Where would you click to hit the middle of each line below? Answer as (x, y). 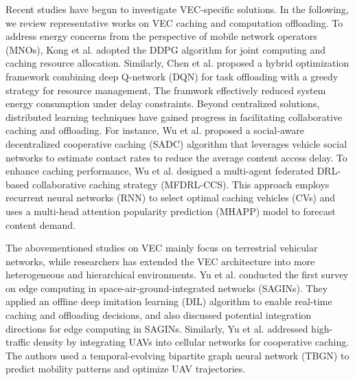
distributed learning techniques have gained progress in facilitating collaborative (174, 116)
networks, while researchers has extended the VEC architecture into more (160, 261)
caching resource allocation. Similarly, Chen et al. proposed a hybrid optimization (177, 63)
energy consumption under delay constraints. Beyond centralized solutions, (163, 103)
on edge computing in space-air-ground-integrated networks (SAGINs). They (167, 288)
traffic (18, 342)
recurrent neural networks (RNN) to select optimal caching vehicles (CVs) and (171, 198)
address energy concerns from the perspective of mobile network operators (161, 36)
